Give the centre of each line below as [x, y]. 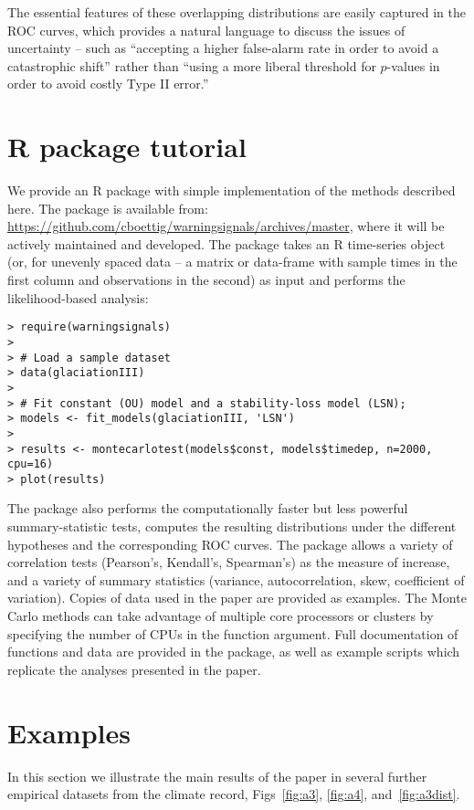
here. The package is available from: [108, 208]
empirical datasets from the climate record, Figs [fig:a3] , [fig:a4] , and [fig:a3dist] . [234, 794]
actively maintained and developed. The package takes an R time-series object [226, 243]
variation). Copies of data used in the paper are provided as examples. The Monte [237, 598]
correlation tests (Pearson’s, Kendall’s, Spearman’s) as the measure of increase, [229, 562]
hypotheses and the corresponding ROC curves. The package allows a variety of [230, 544]
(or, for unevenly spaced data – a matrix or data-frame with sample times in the [232, 262]
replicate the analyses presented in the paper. [134, 669]
